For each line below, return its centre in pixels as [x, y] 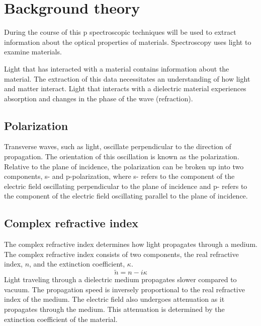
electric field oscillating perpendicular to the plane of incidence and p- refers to [126, 186]
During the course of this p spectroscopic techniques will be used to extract [120, 32]
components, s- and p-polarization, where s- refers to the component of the [119, 176]
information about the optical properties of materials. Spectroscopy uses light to [128, 42]
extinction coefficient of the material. [61, 319]
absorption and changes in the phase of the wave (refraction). [99, 98]
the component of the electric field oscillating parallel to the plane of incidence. [126, 196]
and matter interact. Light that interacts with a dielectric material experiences [125, 88]
